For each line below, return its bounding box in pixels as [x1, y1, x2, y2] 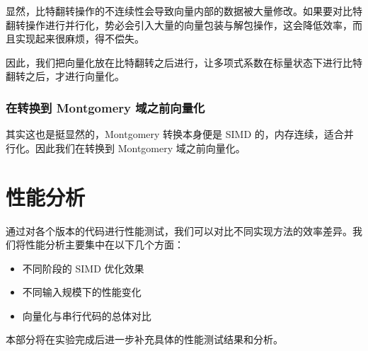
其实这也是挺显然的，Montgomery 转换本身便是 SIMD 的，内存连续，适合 [6, 127, 344, 142]
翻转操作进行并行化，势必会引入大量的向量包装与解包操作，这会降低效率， [6, 17, 352, 32]
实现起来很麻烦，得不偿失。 [15, 31, 144, 46]
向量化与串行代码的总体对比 [22, 308, 151, 323]
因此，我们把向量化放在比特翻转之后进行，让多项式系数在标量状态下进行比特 [6, 54, 362, 69]
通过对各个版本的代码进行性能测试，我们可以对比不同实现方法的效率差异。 [6, 223, 352, 238]
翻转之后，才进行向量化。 [6, 69, 125, 84]
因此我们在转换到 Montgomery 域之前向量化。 [35, 140, 246, 155]
